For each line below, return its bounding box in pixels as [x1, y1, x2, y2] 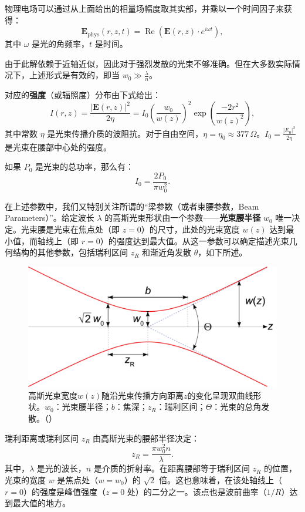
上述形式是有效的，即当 [29, 69, 120, 81]
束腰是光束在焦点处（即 [29, 223, 120, 235]
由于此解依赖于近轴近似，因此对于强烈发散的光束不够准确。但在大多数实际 [5, 57, 292, 69]
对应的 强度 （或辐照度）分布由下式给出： [5, 89, 161, 101]
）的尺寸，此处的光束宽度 [141, 223, 240, 235]
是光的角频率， [32, 38, 90, 50]
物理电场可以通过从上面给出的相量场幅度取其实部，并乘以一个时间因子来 [5, 2, 284, 14]
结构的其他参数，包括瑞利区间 [12, 246, 128, 258]
